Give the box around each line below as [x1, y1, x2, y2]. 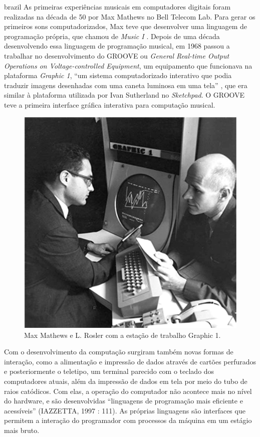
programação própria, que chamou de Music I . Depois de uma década [4, 31, 220, 41]
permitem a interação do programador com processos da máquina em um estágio [4, 415, 252, 425]
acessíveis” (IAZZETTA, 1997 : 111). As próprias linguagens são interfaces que [4, 405, 245, 415]
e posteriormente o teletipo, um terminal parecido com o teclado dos [4, 366, 214, 376]
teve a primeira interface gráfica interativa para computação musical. [4, 99, 215, 110]
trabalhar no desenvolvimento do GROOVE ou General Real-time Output [4, 50, 229, 61]
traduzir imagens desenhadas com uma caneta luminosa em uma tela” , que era [4, 80, 247, 90]
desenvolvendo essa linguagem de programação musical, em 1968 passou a [4, 41, 230, 51]
